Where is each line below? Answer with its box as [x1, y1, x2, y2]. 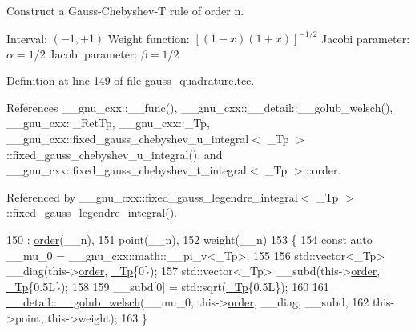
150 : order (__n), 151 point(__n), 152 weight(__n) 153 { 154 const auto [6, 231, 373, 248]
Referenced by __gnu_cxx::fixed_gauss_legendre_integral [6, 188, 298, 205]
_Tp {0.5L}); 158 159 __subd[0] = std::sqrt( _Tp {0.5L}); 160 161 [6, 278, 329, 294]
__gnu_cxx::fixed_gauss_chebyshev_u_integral [6, 130, 249, 147]
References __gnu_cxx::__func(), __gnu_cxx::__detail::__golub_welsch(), [6, 98, 393, 115]
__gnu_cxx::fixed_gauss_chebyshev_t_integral [6, 162, 247, 178]
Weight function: [107, 30, 190, 46]
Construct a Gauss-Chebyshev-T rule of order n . [6, 2, 244, 18]
